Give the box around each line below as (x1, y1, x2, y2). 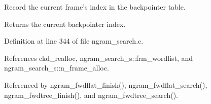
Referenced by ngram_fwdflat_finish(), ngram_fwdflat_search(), (4, 79, 207, 90)
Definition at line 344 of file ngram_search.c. (4, 36, 144, 46)
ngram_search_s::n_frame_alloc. (4, 62, 109, 73)
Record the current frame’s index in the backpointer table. (4, 2, 186, 12)
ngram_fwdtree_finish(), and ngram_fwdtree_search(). (4, 89, 178, 100)
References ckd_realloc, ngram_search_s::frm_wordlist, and (4, 52, 193, 63)
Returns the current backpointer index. (4, 18, 126, 29)
